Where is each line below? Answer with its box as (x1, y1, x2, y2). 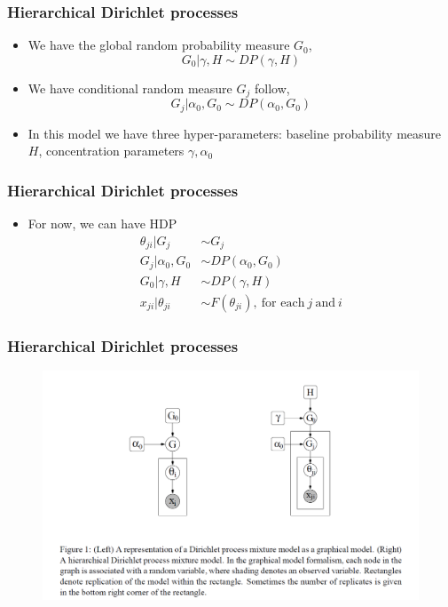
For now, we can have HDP (28, 214, 177, 233)
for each (261, 296, 305, 309)
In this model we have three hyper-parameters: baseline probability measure (28, 124, 442, 142)
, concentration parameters (38, 141, 185, 160)
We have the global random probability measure (28, 36, 290, 54)
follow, (254, 78, 290, 97)
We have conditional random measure (28, 78, 232, 97)
